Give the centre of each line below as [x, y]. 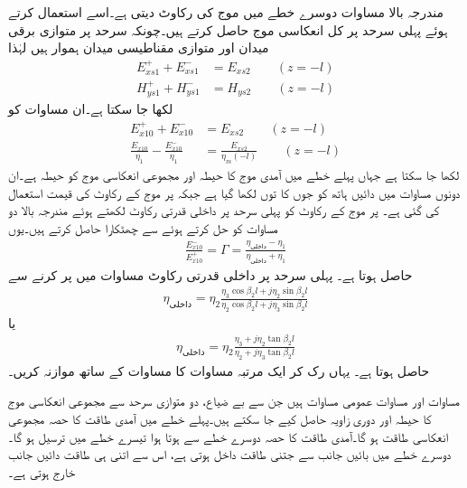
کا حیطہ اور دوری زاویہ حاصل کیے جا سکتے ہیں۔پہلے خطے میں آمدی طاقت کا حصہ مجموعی [220, 419]
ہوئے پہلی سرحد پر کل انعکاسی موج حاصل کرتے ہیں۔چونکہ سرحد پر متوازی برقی [228, 29]
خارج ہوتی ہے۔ [42, 471]
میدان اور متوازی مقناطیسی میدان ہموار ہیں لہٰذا [139, 47]
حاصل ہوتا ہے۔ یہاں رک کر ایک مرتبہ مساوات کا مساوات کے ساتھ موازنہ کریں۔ [219, 370]
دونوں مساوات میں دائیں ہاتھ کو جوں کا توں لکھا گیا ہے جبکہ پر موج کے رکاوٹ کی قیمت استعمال [234, 192]
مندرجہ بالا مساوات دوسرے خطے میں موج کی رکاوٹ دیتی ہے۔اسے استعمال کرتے [226, 12]
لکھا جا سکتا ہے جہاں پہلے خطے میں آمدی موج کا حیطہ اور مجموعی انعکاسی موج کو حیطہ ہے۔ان [234, 175]
